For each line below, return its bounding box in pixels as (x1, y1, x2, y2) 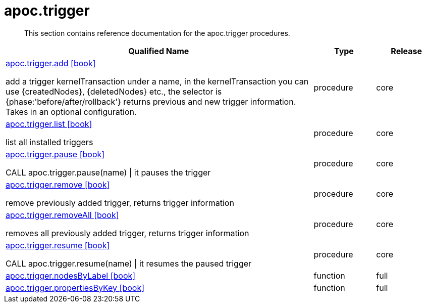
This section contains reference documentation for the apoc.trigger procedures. (24, 28, 290, 37)
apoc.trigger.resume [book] (6, 240, 110, 250)
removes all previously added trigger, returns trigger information (6, 228, 249, 238)
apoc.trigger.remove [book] (6, 179, 110, 190)
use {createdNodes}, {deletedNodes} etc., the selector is (6, 86, 222, 97)
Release (391, 46, 422, 56)
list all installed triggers (6, 137, 93, 147)
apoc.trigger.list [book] (6, 118, 92, 129)
